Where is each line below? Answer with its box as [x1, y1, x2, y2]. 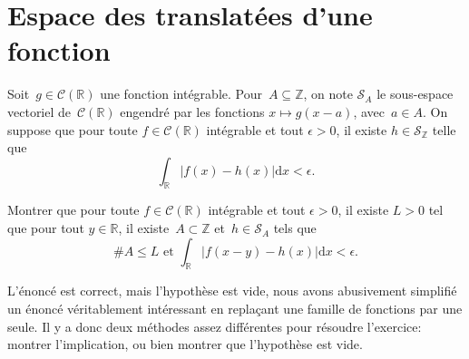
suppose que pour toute [7, 120, 138, 139]
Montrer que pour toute [7, 200, 140, 219]
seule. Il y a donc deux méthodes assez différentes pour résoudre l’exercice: [7, 316, 422, 335]
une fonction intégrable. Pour [100, 84, 262, 103]
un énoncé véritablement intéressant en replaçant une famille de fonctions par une [7, 299, 463, 318]
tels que [273, 218, 317, 238]
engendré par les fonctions [120, 102, 265, 121]
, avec [353, 102, 385, 121]
